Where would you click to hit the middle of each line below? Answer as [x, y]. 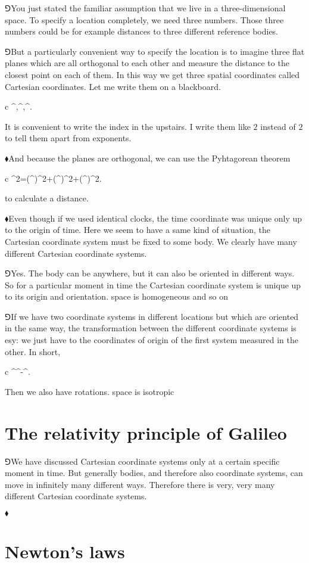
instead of [278, 126]
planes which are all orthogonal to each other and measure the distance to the [147, 63]
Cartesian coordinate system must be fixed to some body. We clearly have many [151, 241]
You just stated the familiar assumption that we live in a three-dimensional [148, 8]
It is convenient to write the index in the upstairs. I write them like [128, 126]
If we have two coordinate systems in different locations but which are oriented [155, 316]
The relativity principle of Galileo [146, 432]
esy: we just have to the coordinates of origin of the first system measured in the [152, 340]
